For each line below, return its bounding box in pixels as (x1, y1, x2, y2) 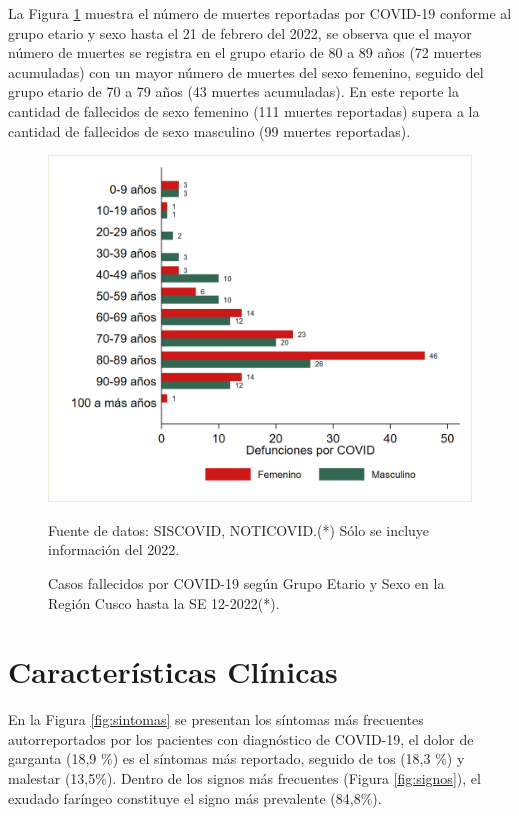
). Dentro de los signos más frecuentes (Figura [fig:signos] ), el (106, 768, 481, 789)
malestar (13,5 (8, 768, 96, 789)
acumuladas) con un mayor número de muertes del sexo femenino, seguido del (8, 61, 484, 82)
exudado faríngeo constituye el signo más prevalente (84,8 (8, 787, 361, 808)
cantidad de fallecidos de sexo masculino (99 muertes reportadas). (8, 120, 411, 141)
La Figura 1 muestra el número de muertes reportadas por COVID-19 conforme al (8, 3, 512, 23)
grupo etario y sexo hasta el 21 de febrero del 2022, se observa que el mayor (8, 22, 472, 43)
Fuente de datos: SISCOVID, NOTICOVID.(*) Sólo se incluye (48, 519, 430, 540)
